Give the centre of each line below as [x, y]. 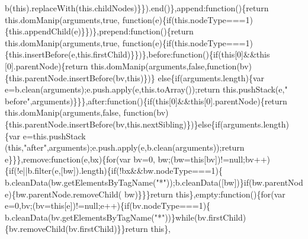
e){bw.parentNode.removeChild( [63, 194]
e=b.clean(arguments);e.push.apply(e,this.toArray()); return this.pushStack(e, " [146, 89]
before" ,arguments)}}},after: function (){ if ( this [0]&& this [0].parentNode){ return [146, 101]
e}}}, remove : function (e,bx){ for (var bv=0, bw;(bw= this [105, 159]
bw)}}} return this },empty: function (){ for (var [205, 194]
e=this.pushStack [54, 136]
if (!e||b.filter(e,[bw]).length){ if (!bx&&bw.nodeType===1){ [116, 171]
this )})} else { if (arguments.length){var [195, 77]
